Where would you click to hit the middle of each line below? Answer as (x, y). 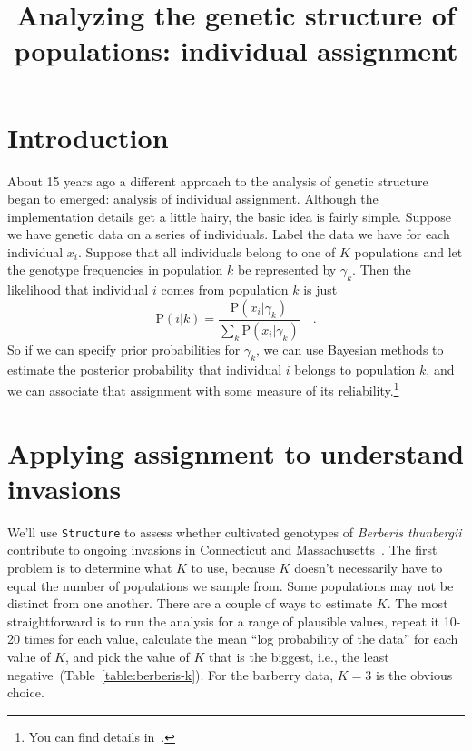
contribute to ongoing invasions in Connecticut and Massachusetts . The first (222, 550)
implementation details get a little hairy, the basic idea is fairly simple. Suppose (229, 216)
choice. (26, 692)
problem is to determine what (90, 567)
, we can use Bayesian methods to (350, 349)
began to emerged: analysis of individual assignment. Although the (193, 199)
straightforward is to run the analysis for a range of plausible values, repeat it (223, 621)
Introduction (88, 137)
